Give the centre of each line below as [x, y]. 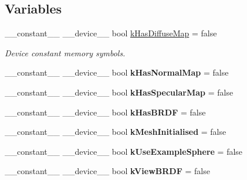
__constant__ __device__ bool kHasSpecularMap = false [119, 92]
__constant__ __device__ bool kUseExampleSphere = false [124, 151]
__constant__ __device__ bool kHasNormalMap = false [117, 72]
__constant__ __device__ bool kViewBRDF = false [107, 171]
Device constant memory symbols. [65, 52]
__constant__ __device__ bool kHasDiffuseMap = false [111, 33]
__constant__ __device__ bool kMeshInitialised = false [116, 132]
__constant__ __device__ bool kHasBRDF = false [105, 112]
